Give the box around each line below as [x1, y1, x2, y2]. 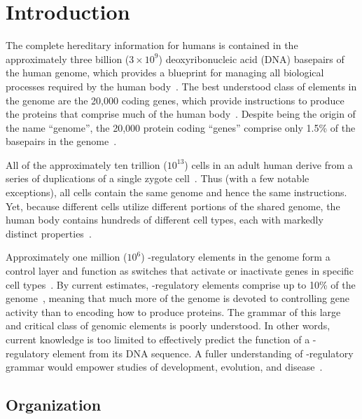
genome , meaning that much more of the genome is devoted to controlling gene [6, 291, 349, 305]
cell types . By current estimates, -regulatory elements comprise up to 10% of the [6, 277, 356, 291]
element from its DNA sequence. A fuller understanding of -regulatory [53, 345, 354, 360]
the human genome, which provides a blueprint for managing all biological [6, 65, 324, 80]
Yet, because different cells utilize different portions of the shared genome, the [6, 198, 340, 213]
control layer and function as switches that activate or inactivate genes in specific [6, 263, 354, 278]
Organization [6, 394, 102, 415]
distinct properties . [6, 226, 92, 240]
